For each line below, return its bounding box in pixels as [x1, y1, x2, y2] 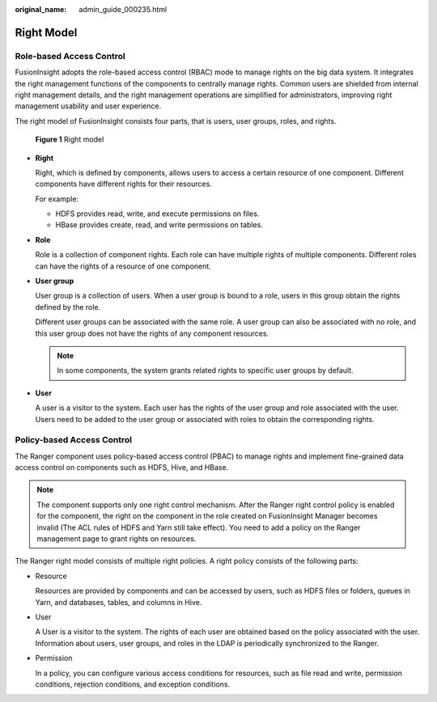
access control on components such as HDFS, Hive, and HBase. [15, 463, 229, 472]
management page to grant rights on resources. [36, 534, 197, 543]
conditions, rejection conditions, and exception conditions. [35, 679, 231, 689]
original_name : [15, 5, 67, 14]
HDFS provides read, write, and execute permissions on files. [55, 209, 260, 218]
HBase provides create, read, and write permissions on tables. [55, 220, 263, 230]
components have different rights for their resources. [35, 179, 212, 189]
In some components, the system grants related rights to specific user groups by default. [57, 366, 354, 375]
